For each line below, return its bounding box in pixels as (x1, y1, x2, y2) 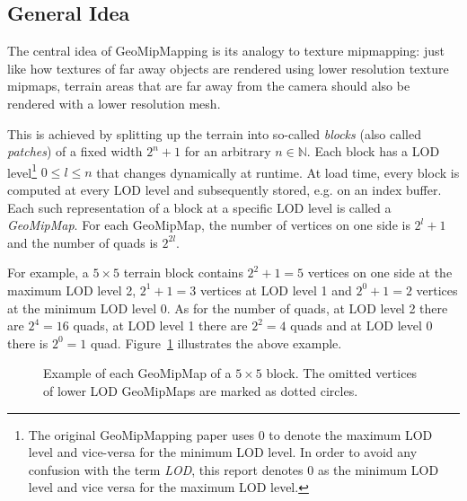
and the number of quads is (7, 233, 158, 251)
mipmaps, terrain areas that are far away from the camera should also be (7, 76, 410, 95)
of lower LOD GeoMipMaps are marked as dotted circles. (43, 381, 358, 400)
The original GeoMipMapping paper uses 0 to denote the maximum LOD (28, 425, 433, 444)
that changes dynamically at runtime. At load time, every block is (96, 163, 460, 181)
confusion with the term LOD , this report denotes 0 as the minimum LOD (28, 460, 439, 479)
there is (7, 333, 48, 352)
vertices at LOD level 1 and (199, 280, 352, 299)
